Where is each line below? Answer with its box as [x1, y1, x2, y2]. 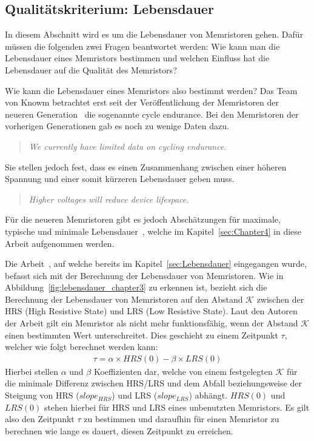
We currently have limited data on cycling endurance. [28, 140, 227, 152]
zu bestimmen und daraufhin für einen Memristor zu [84, 412, 279, 425]
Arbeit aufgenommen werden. [5, 237, 115, 249]
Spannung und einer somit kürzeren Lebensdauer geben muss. [5, 172, 235, 185]
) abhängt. [189, 389, 228, 402]
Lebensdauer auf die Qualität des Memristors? [5, 63, 177, 76]
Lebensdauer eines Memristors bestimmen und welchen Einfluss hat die [5, 52, 270, 64]
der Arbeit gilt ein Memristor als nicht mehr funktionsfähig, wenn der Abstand [5, 317, 298, 329]
